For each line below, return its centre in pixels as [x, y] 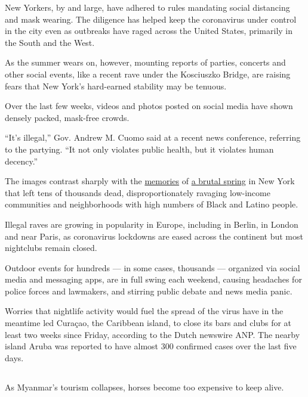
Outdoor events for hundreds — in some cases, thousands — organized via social [153, 267]
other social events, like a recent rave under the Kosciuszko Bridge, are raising [148, 74]
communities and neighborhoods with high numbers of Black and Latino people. [152, 204]
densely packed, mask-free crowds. [67, 117]
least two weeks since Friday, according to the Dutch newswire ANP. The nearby [153, 334]
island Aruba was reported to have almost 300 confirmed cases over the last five [151, 346]
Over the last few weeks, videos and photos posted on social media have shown [149, 106]
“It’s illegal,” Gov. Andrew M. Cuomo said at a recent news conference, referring [153, 137]
